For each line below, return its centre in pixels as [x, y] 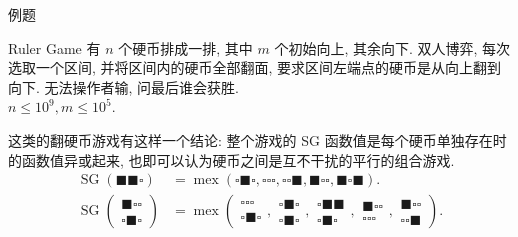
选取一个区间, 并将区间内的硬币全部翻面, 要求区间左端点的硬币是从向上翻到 [255, 67]
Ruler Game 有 [54, 47]
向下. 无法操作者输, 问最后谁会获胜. [123, 86]
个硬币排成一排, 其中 [185, 47]
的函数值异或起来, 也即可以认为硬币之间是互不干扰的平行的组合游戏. [231, 159]
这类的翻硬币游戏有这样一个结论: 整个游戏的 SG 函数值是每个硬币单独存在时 [257, 139]
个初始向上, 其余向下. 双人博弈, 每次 [392, 47]
